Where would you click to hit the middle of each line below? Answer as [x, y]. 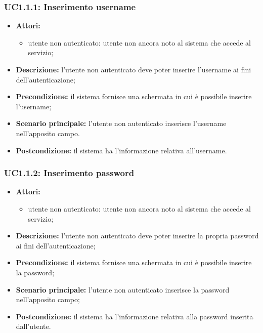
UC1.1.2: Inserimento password [69, 173]
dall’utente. [33, 326]
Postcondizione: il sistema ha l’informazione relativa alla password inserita [135, 316]
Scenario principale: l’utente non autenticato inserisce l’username [121, 123]
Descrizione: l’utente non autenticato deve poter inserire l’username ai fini [134, 69]
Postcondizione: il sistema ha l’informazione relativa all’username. [121, 150]
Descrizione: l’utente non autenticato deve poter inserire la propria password [137, 236]
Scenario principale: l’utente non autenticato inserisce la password [123, 289]
